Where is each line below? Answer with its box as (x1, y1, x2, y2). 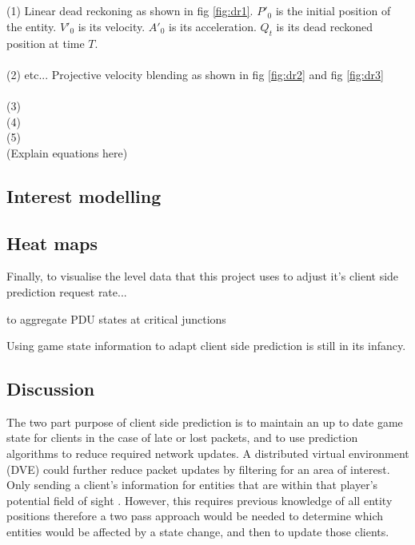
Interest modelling (6, 183, 162, 208)
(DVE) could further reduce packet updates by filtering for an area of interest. (6, 460, 390, 477)
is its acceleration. (169, 18, 257, 34)
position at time (6, 34, 85, 51)
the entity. (6, 18, 57, 34)
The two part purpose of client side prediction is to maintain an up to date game (6, 413, 403, 430)
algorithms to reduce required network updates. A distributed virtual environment (6, 445, 409, 462)
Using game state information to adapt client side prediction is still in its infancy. (6, 337, 406, 354)
